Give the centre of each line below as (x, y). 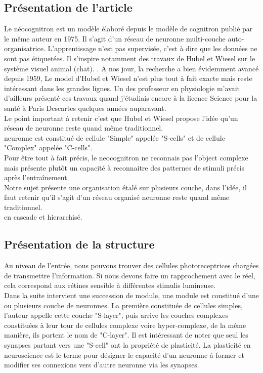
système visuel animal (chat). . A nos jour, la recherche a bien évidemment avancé (131, 68)
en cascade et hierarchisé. (43, 217)
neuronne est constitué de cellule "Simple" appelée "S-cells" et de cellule (115, 137)
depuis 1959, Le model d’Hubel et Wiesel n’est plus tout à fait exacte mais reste (128, 78)
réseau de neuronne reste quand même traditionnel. (84, 128)
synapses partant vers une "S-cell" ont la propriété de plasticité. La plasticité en (127, 345)
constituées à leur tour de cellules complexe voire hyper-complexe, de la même (125, 325)
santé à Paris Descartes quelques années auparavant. (85, 108)
